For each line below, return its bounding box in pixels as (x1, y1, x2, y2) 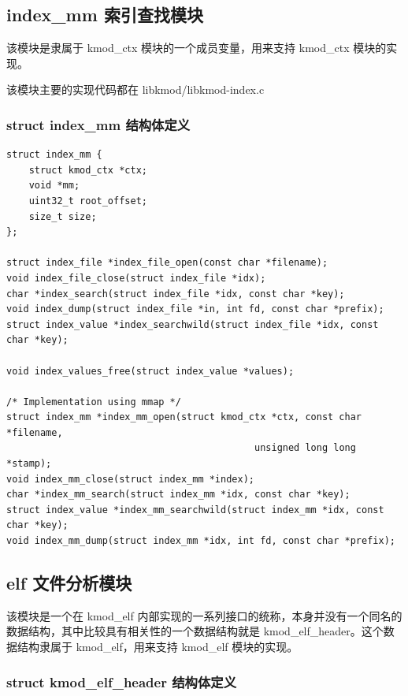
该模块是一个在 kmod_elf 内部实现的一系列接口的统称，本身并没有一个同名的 (6, 607, 402, 623)
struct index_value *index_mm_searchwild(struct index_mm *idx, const (6, 504, 384, 515)
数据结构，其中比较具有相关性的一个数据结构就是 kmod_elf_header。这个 (6, 623, 384, 639)
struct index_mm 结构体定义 (6, 114, 191, 134)
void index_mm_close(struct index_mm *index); (6, 473, 254, 485)
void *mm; (28, 180, 80, 192)
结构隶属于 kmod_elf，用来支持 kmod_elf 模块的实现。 (17, 638, 299, 655)
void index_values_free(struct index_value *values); (6, 365, 295, 377)
